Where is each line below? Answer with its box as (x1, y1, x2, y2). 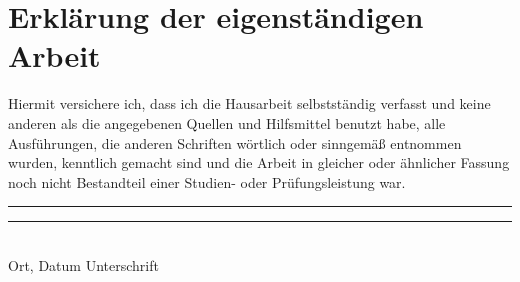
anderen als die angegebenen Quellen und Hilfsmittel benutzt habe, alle (8, 112, 446, 133)
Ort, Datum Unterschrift (8, 254, 159, 275)
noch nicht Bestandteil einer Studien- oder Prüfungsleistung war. (8, 171, 406, 192)
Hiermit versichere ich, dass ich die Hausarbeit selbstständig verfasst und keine (8, 93, 491, 114)
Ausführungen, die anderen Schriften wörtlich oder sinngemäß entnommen (8, 132, 462, 153)
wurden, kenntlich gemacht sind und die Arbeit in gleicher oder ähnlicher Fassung (8, 152, 510, 173)
